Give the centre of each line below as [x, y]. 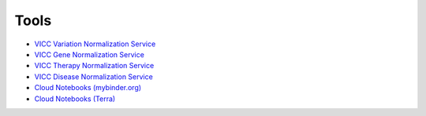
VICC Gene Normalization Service [90, 54]
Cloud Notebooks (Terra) [75, 99]
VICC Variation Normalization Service [95, 44]
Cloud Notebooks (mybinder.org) [88, 88]
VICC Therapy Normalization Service [94, 66]
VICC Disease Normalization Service [93, 76]
